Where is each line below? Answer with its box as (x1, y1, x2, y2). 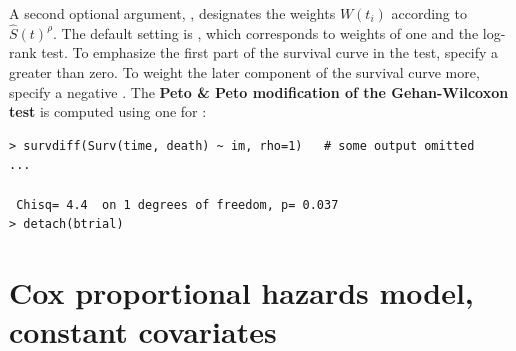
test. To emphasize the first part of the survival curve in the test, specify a (41, 42, 499, 63)
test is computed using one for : (9, 101, 207, 122)
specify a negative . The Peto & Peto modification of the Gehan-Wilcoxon (9, 81, 509, 102)
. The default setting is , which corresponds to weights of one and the (52, 22, 479, 43)
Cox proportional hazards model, (9, 271, 474, 312)
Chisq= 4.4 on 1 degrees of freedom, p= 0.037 (16, 197, 339, 212)
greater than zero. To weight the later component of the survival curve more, (9, 62, 480, 82)
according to (391, 3, 467, 23)
